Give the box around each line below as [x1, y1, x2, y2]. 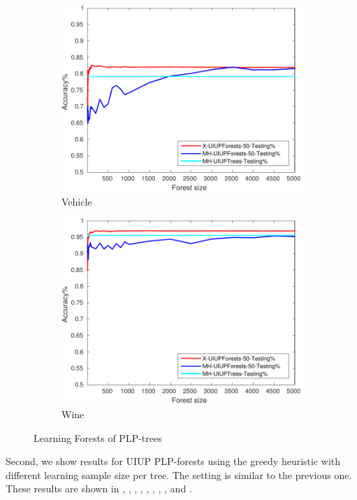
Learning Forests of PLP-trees [34, 430, 162, 445]
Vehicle [61, 194, 92, 208]
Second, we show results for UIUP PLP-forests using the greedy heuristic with [6, 454, 341, 469]
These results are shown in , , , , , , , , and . [6, 481, 192, 496]
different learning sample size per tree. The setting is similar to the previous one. [6, 467, 352, 482]
